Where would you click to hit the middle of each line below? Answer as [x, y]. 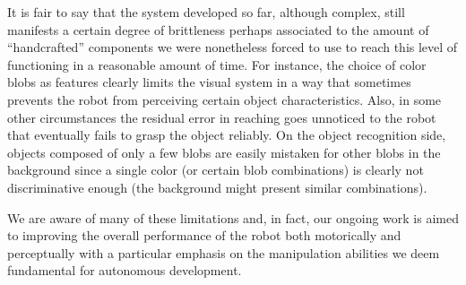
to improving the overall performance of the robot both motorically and [204, 235]
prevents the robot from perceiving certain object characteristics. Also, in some [224, 99]
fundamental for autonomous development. [125, 270]
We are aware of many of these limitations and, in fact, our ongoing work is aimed [233, 217]
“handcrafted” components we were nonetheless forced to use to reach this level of [233, 47]
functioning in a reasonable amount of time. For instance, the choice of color [217, 64]
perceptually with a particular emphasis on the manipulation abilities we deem [224, 252]
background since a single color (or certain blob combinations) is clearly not [216, 170]
